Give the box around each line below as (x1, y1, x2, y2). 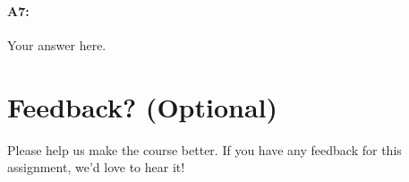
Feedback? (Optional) (7, 88, 278, 125)
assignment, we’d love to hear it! (7, 158, 185, 177)
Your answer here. (7, 35, 107, 54)
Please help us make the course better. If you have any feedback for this (7, 140, 402, 159)
